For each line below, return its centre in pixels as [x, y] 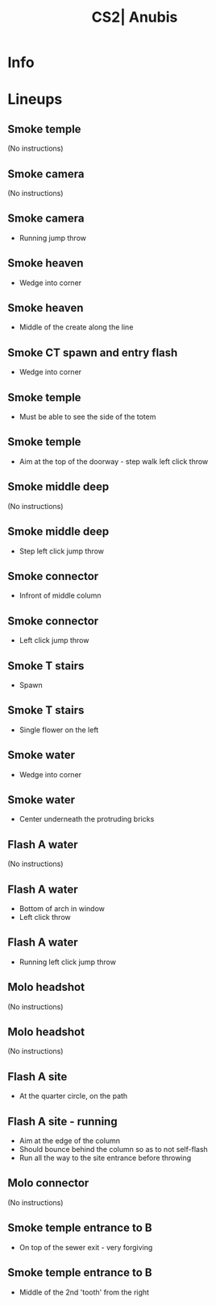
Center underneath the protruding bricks [87, 819]
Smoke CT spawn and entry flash [93, 352]
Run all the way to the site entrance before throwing [105, 1158]
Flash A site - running [62, 1121]
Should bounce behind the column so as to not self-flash [114, 1150]
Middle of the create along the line [76, 327]
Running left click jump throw [67, 962]
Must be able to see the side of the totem [87, 417]
